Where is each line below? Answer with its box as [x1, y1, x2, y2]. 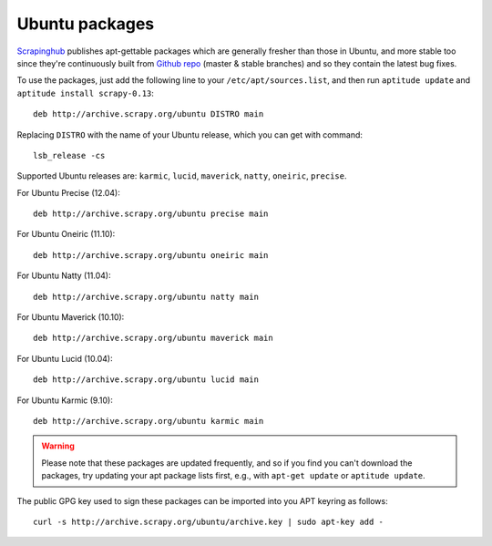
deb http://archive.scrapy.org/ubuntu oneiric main [33, 250, 269, 260]
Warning [41, 440, 75, 451]
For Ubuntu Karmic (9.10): [16, 395, 113, 406]
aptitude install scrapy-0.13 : [16, 88, 155, 98]
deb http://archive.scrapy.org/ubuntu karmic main [33, 416, 264, 426]
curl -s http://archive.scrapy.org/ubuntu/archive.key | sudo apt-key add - [33, 516, 384, 527]
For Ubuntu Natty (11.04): [16, 270, 111, 282]
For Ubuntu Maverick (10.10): [16, 312, 125, 323]
